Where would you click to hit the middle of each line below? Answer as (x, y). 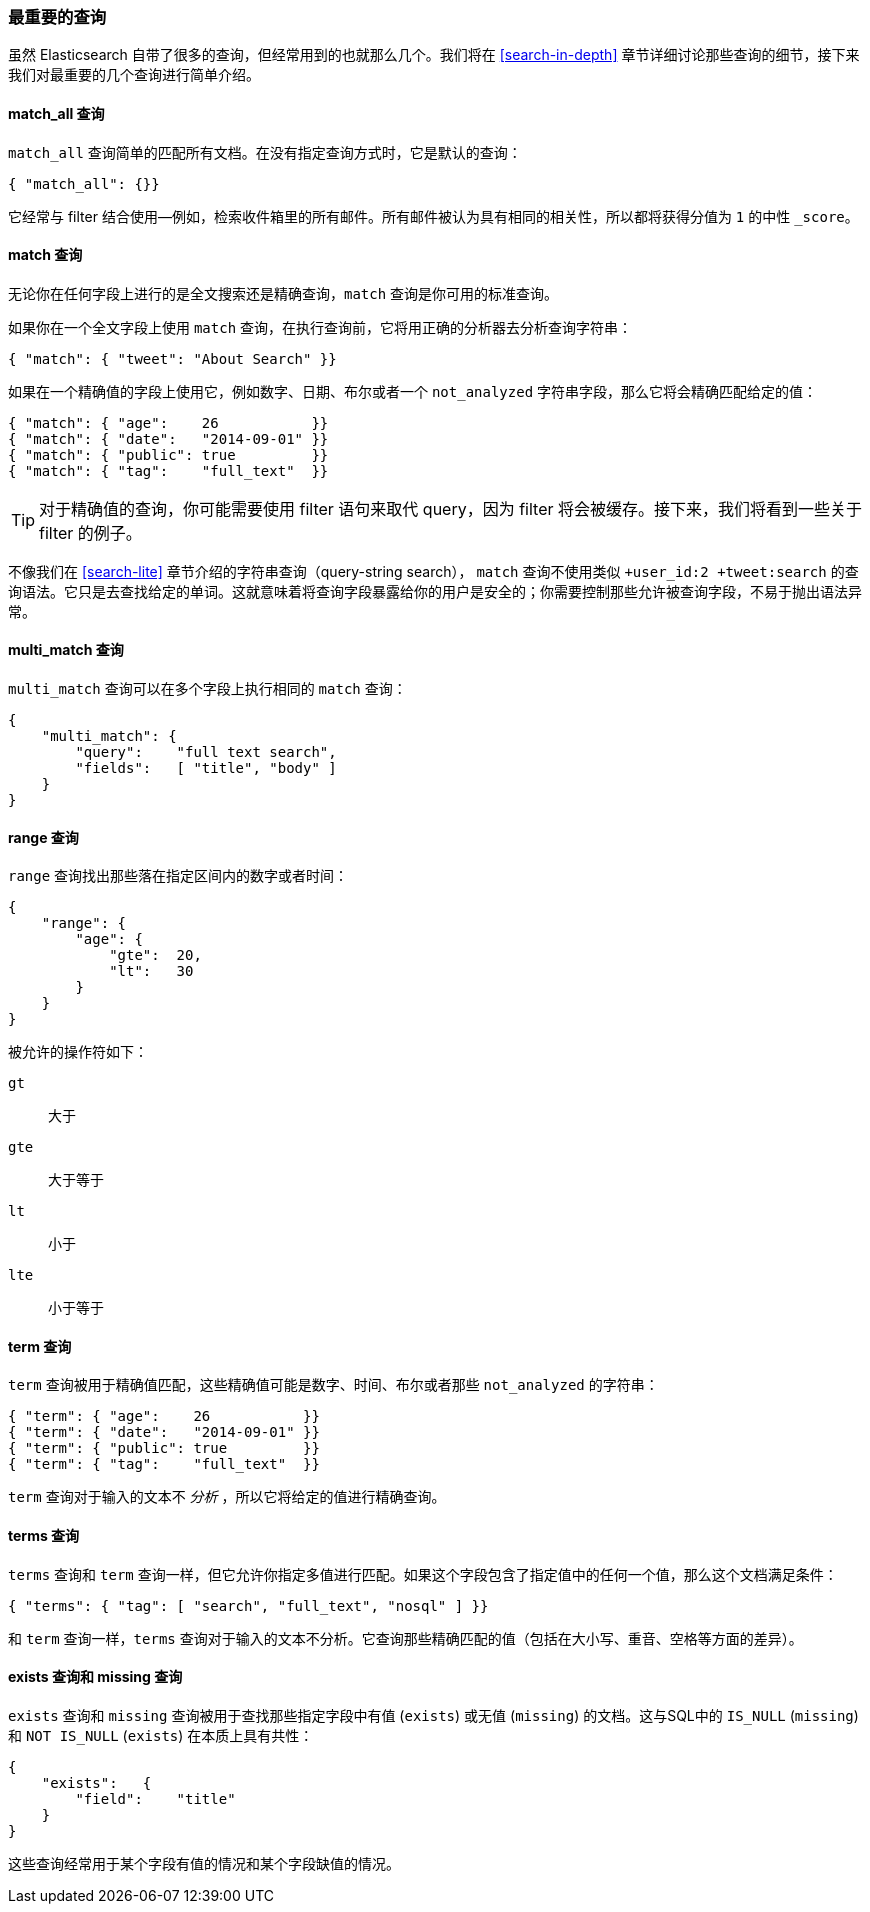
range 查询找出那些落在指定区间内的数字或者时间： (178, 876)
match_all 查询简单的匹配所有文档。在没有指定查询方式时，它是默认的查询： (265, 152)
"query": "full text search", (206, 752)
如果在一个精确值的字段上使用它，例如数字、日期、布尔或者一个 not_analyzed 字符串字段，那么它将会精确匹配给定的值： (413, 391)
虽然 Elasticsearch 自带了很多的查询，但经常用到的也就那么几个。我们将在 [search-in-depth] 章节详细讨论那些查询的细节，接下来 (434, 55)
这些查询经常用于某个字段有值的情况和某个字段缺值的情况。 (204, 1863)
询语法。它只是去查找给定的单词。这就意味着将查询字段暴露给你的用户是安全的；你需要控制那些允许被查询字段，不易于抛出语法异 (435, 591)
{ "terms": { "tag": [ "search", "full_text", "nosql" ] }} (248, 1605)
